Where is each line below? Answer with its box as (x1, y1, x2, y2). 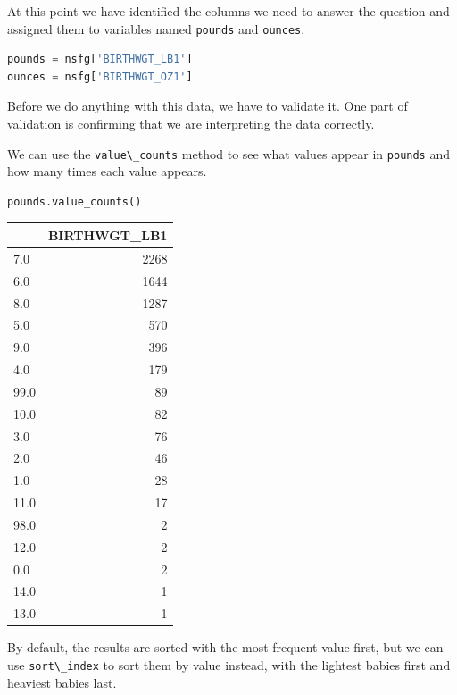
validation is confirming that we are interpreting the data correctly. (7, 114, 375, 133)
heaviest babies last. (7, 673, 117, 691)
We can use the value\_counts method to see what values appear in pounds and (7, 144, 450, 163)
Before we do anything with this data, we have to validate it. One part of (7, 96, 408, 115)
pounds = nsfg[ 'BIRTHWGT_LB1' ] (7, 53, 193, 66)
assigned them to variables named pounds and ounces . (7, 19, 305, 38)
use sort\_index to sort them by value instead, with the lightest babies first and (7, 656, 451, 674)
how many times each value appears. (7, 162, 207, 180)
